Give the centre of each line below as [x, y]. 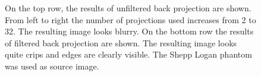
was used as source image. [52, 66]
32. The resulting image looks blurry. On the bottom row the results [129, 31]
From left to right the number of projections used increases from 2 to [130, 19]
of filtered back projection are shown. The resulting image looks [121, 42]
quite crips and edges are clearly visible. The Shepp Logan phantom [128, 54]
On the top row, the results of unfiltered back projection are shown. [128, 8]
